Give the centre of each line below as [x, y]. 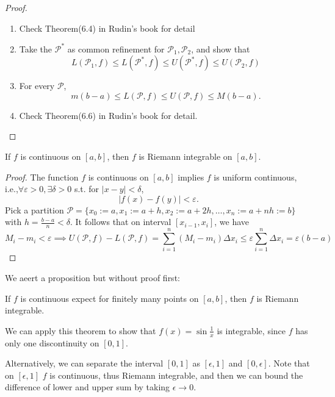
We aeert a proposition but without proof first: [92, 277]
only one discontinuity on [52, 342]
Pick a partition [34, 209]
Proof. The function [42, 177]
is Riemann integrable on [186, 156]
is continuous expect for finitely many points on [110, 298]
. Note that [289, 363]
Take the [36, 48]
